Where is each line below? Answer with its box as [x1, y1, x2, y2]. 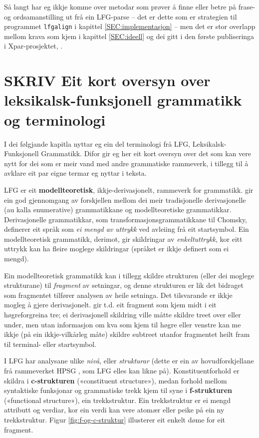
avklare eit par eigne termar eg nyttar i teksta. [4, 168, 147, 178]
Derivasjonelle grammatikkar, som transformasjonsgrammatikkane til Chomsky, [4, 214, 248, 224]
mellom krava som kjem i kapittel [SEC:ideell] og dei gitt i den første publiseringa [4, 31, 255, 41]
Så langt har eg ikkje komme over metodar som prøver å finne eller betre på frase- [4, 2, 255, 12]
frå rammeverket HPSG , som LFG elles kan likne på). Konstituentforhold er [4, 365, 240, 375]
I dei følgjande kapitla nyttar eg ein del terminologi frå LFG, [4, 138, 191, 149]
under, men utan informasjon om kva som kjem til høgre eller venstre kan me [4, 319, 241, 329]
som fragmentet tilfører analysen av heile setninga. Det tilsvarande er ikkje [4, 289, 233, 300]
